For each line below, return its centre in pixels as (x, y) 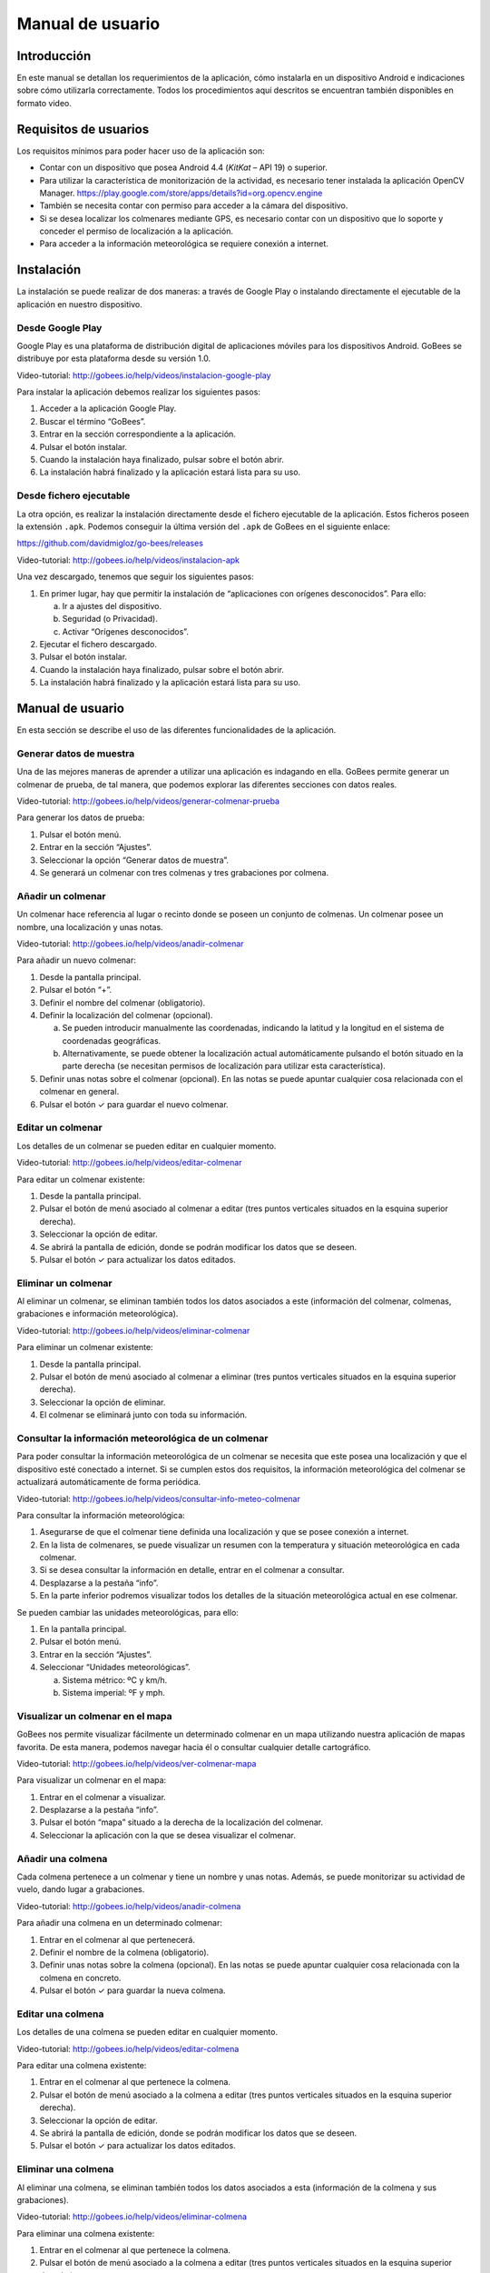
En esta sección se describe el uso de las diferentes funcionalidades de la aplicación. (176, 730)
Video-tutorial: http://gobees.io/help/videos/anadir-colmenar (130, 943)
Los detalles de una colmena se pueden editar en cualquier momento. (147, 2032)
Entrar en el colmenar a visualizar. (103, 1797)
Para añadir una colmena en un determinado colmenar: (119, 1923)
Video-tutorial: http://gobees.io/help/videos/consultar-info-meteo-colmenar (159, 1498)
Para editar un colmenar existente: (81, 1179)
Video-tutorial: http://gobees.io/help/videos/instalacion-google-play (144, 375)
